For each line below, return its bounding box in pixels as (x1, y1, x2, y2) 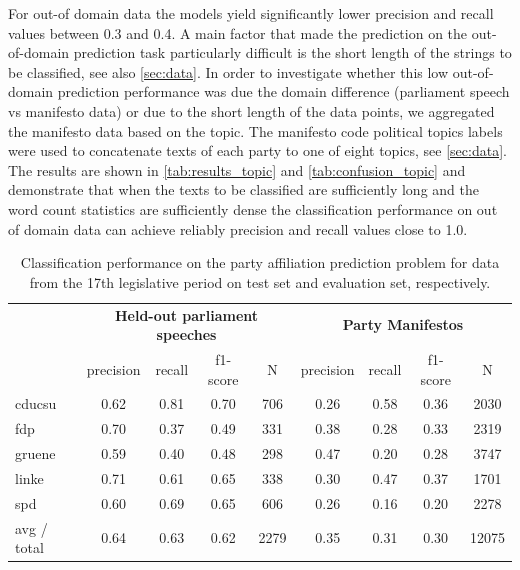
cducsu (15, 393, 57, 414)
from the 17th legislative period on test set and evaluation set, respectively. (29, 271, 491, 292)
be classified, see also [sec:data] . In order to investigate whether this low (8, 61, 449, 82)
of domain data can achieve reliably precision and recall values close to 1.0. (8, 218, 468, 239)
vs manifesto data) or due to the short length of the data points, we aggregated (8, 100, 495, 121)
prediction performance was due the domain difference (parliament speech (57, 81, 510, 102)
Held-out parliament (114, 304, 259, 325)
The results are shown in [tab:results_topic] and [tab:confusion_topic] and (8, 159, 466, 180)
